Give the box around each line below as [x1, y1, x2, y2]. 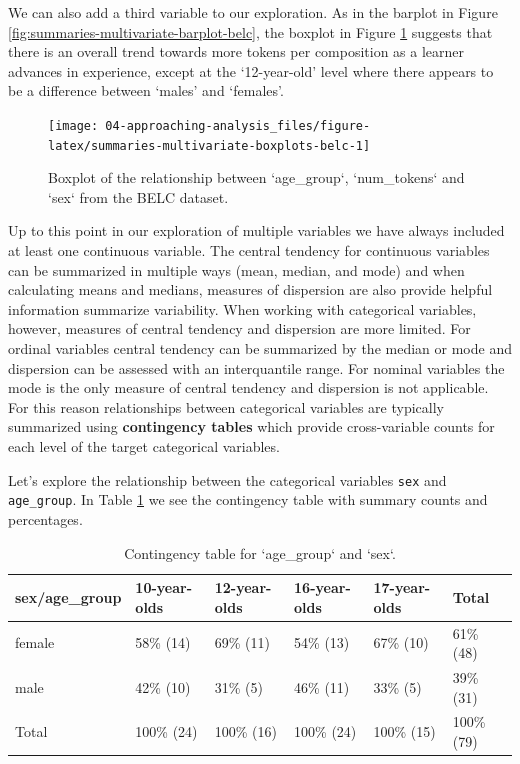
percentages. [8, 508, 83, 529]
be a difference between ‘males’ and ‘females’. [8, 80, 284, 101]
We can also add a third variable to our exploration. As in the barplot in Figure [8, 2, 498, 22]
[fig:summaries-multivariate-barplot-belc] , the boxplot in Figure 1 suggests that [8, 21, 493, 42]
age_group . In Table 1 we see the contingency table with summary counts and [8, 489, 488, 510]
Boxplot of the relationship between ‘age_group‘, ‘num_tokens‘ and [48, 167, 465, 188]
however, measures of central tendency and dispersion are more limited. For [8, 318, 471, 339]
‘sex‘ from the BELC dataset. [48, 186, 229, 207]
